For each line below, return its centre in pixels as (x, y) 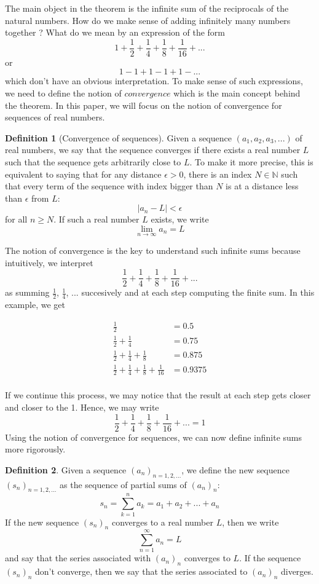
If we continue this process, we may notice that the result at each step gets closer (158, 395)
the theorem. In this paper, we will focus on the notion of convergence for (144, 105)
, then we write (250, 522)
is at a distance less (262, 186)
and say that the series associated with (78, 558)
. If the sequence (270, 558)
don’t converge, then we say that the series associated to (141, 571)
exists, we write (180, 219)
